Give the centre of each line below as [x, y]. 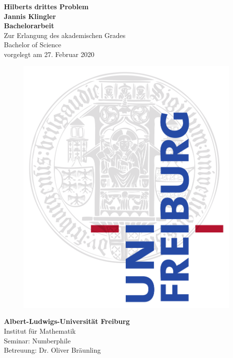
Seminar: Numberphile [37, 340]
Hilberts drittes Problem [46, 6]
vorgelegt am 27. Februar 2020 [49, 54]
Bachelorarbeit [29, 26]
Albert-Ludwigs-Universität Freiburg [67, 321]
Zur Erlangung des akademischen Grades [65, 35]
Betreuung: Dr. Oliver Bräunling [52, 350]
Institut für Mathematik [40, 330]
